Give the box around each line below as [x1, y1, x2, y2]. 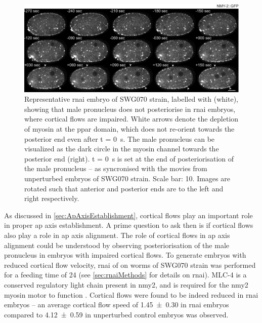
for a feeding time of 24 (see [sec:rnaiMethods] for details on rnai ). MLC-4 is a [4, 269, 247, 280]
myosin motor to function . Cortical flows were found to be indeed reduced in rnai [4, 289, 258, 300]
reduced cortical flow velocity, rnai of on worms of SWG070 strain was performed [4, 259, 256, 270]
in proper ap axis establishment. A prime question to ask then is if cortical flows [4, 220, 253, 230]
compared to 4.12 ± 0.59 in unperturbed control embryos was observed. [4, 309, 229, 319]
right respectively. [24, 193, 79, 204]
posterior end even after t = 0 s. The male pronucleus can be [24, 133, 215, 144]
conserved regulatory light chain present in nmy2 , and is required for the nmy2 [4, 279, 248, 290]
